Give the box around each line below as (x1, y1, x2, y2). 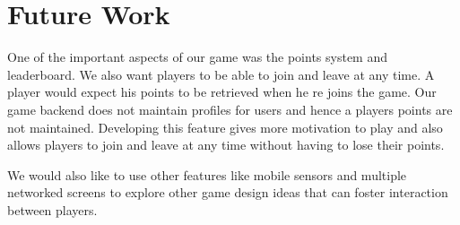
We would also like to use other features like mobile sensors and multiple (7, 165, 407, 184)
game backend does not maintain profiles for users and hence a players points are (7, 100, 453, 118)
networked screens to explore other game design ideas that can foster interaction (7, 183, 448, 202)
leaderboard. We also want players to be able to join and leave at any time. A (7, 65, 435, 83)
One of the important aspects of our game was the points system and (7, 48, 388, 66)
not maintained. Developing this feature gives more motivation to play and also (7, 117, 443, 136)
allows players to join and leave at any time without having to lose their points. (7, 135, 445, 154)
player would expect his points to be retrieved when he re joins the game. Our (7, 82, 437, 101)
